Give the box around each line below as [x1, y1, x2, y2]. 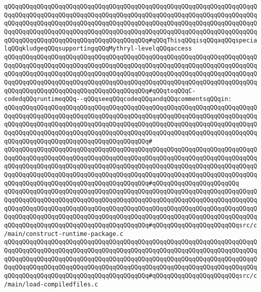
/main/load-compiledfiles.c [4, 280, 98, 288]
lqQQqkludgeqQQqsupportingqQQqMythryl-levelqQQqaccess [4, 45, 192, 53]
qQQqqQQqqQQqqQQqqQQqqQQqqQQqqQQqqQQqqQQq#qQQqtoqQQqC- [4, 87, 196, 94]
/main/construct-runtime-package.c [4, 230, 124, 237]
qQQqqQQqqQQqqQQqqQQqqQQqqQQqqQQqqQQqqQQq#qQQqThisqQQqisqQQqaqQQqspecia [4, 36, 257, 44]
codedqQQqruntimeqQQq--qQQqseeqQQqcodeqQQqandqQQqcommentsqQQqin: [4, 95, 232, 103]
